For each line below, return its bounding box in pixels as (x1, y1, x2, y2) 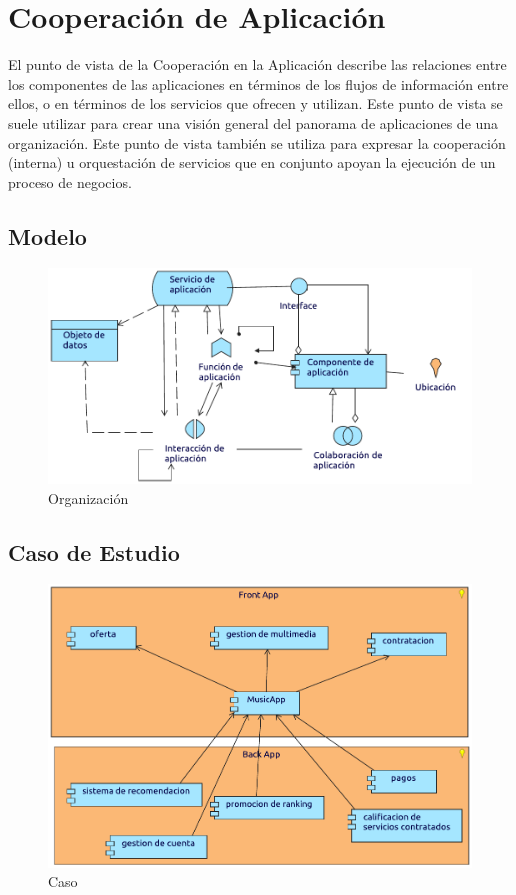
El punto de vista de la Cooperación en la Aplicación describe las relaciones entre (8, 54, 507, 75)
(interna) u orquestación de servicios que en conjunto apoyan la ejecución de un (8, 152, 496, 173)
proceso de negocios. (8, 171, 132, 192)
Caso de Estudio (8, 536, 180, 567)
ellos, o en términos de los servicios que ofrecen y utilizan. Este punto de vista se (8, 93, 503, 114)
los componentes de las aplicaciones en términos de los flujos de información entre (8, 73, 509, 94)
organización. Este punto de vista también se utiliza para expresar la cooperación (8, 132, 506, 153)
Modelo (8, 220, 87, 251)
